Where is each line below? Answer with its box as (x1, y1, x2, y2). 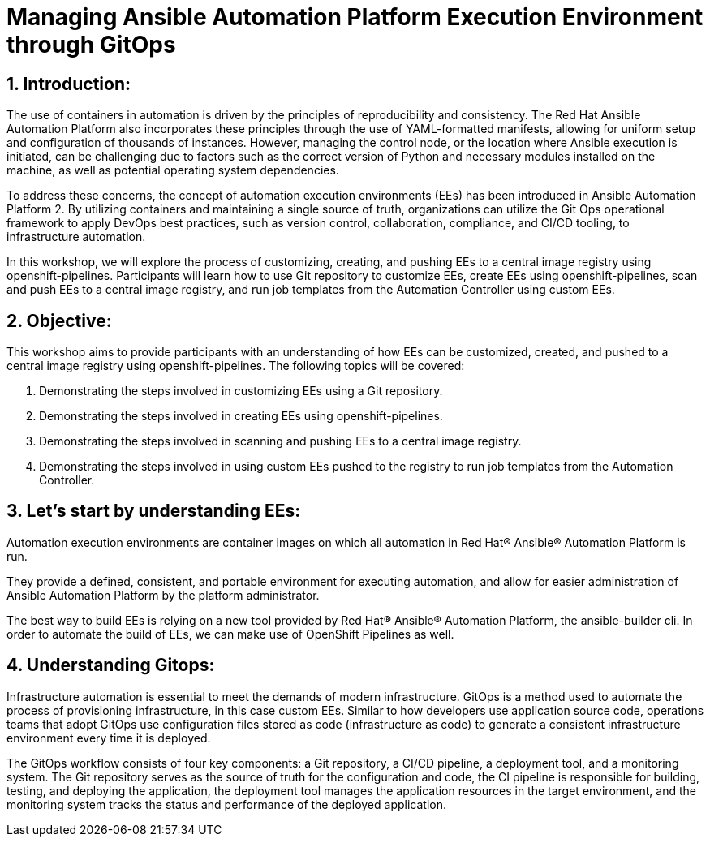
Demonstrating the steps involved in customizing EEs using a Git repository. (39, 384, 443, 398)
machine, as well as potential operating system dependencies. (6, 163, 339, 178)
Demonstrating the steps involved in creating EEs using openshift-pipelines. (39, 409, 443, 424)
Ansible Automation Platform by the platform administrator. (6, 587, 320, 602)
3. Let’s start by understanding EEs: (6, 501, 301, 522)
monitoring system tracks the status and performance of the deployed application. (6, 797, 446, 811)
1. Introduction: (6, 73, 131, 94)
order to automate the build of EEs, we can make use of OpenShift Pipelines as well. (6, 626, 454, 641)
